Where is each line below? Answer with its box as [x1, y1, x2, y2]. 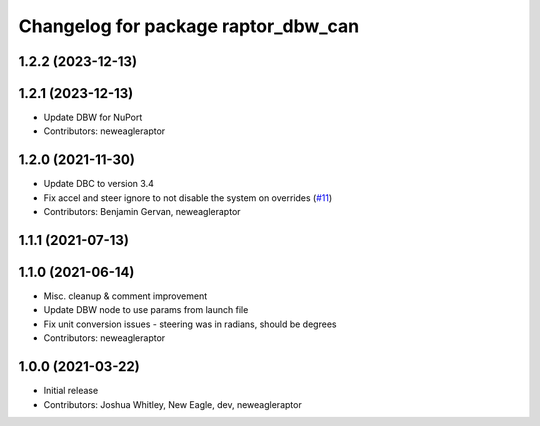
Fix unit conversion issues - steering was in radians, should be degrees [43, 318, 337, 330]
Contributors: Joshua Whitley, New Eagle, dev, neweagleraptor [43, 398, 302, 410]
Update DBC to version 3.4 [43, 178, 154, 190]
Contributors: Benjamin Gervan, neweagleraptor [43, 206, 241, 218]
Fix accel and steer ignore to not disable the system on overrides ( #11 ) [43, 191, 333, 204]
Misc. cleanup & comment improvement [43, 290, 208, 302]
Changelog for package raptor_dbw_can [18, 15, 360, 37]
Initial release [43, 385, 99, 397]
